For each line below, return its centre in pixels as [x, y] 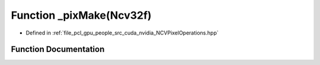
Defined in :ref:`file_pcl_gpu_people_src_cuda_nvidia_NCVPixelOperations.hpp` [122, 33]
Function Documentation [58, 49]
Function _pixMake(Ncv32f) [81, 15]
